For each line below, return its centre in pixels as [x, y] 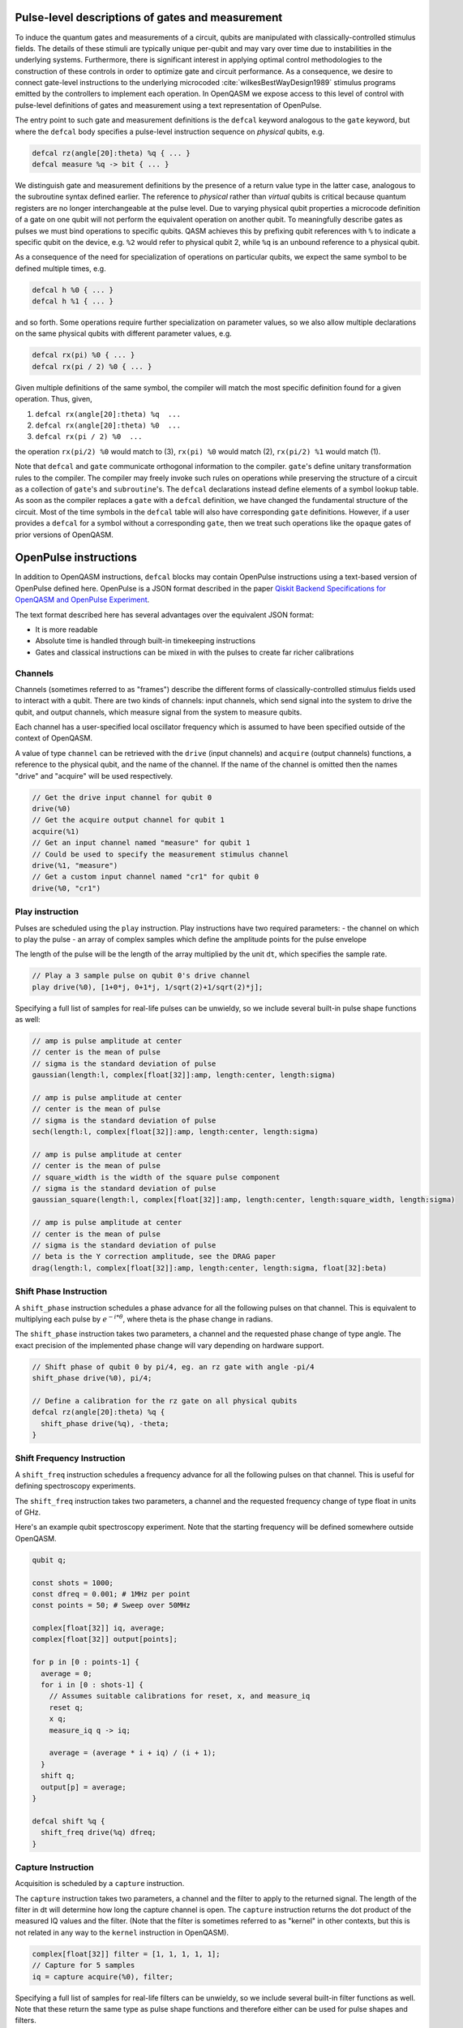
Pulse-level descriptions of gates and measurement [149, 17]
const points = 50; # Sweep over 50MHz [111, 1605]
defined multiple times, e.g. [60, 269]
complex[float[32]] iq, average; [99, 1628]
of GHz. [28, 1512]
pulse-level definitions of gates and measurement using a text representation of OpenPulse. [168, 105]
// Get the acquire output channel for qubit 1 [128, 820]
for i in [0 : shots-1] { [92, 1685]
